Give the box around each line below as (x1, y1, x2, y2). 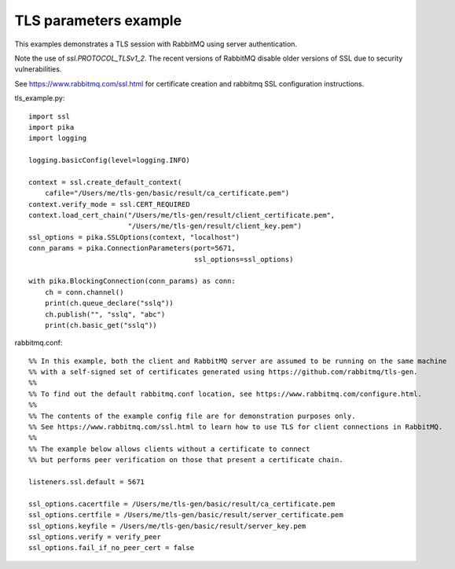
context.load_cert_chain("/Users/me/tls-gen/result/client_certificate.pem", (28, 211, 336, 220)
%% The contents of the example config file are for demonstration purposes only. (28, 411, 356, 420)
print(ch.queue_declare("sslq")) (44, 299, 174, 308)
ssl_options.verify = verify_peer (28, 532, 161, 541)
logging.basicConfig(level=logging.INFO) (28, 156, 190, 165)
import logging (28, 134, 87, 143)
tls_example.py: (14, 94, 65, 103)
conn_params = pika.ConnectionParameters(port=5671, (28, 244, 236, 253)
